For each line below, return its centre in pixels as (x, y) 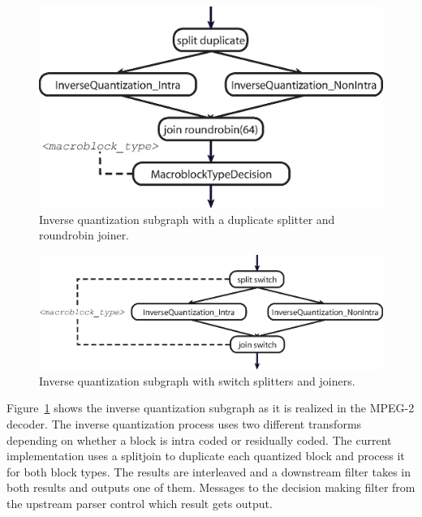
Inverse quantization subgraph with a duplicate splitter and (187, 219)
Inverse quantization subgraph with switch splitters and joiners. (197, 380)
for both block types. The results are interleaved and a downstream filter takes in (209, 471)
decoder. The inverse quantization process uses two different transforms (184, 423)
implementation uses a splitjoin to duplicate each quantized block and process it (206, 456)
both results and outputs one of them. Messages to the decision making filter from (211, 487)
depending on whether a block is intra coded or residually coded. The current (199, 439)
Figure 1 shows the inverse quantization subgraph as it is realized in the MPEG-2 (211, 408)
